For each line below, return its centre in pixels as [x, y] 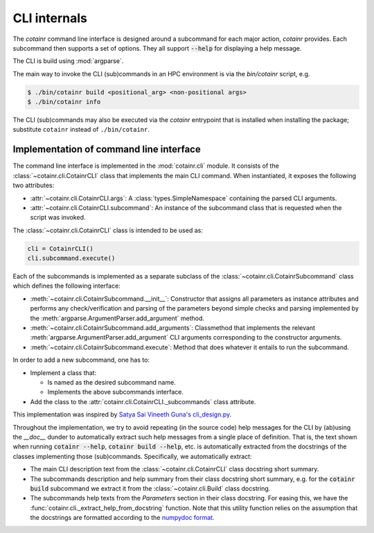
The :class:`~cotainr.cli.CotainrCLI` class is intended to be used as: [108, 230]
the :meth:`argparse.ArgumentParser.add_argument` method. [117, 318]
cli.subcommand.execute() [71, 259]
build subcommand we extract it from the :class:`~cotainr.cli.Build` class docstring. [150, 488]
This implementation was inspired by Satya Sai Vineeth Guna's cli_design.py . [122, 414]
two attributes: [34, 185]
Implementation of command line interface [107, 149]
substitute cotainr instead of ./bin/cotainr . [81, 130]
